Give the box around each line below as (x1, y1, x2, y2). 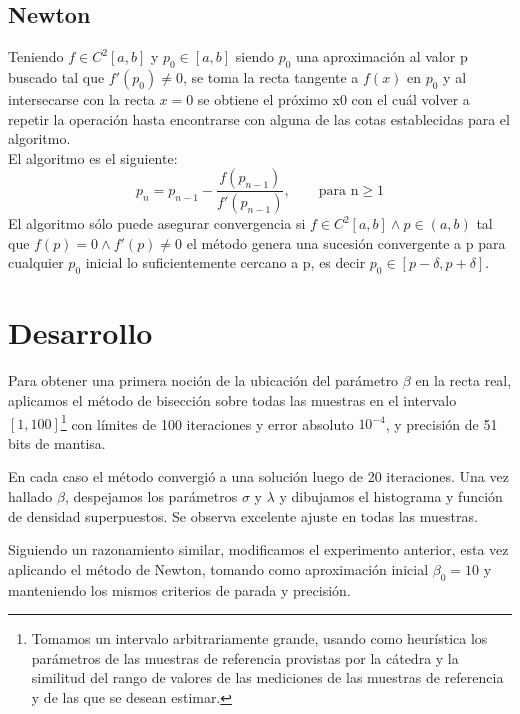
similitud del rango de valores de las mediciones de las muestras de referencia (31, 667, 504, 688)
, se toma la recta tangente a (182, 67, 359, 87)
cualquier (8, 252, 64, 273)
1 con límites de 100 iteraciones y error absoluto (60, 410, 354, 434)
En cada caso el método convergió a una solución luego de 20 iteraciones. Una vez (8, 466, 509, 487)
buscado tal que (8, 67, 105, 87)
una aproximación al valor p (296, 46, 468, 67)
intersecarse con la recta (8, 89, 155, 109)
